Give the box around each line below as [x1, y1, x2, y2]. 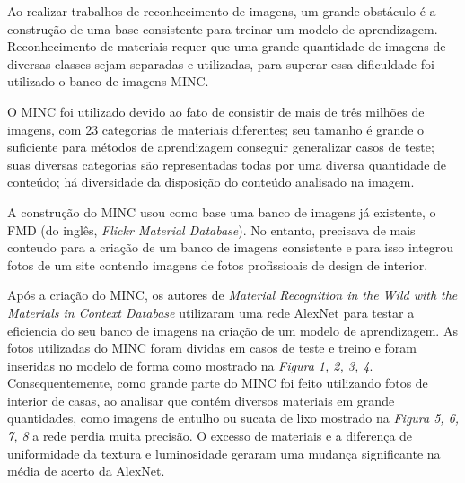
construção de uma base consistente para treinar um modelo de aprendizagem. [7, 19, 438, 38]
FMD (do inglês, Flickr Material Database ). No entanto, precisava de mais [7, 220, 416, 239]
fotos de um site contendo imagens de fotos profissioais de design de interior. [7, 255, 428, 274]
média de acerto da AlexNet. [7, 461, 165, 480]
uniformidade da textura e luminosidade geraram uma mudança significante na [7, 443, 441, 462]
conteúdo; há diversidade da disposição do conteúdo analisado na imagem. [7, 172, 415, 191]
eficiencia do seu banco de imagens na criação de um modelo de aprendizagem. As [7, 321, 458, 339]
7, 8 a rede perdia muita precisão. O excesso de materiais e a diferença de [7, 426, 413, 445]
